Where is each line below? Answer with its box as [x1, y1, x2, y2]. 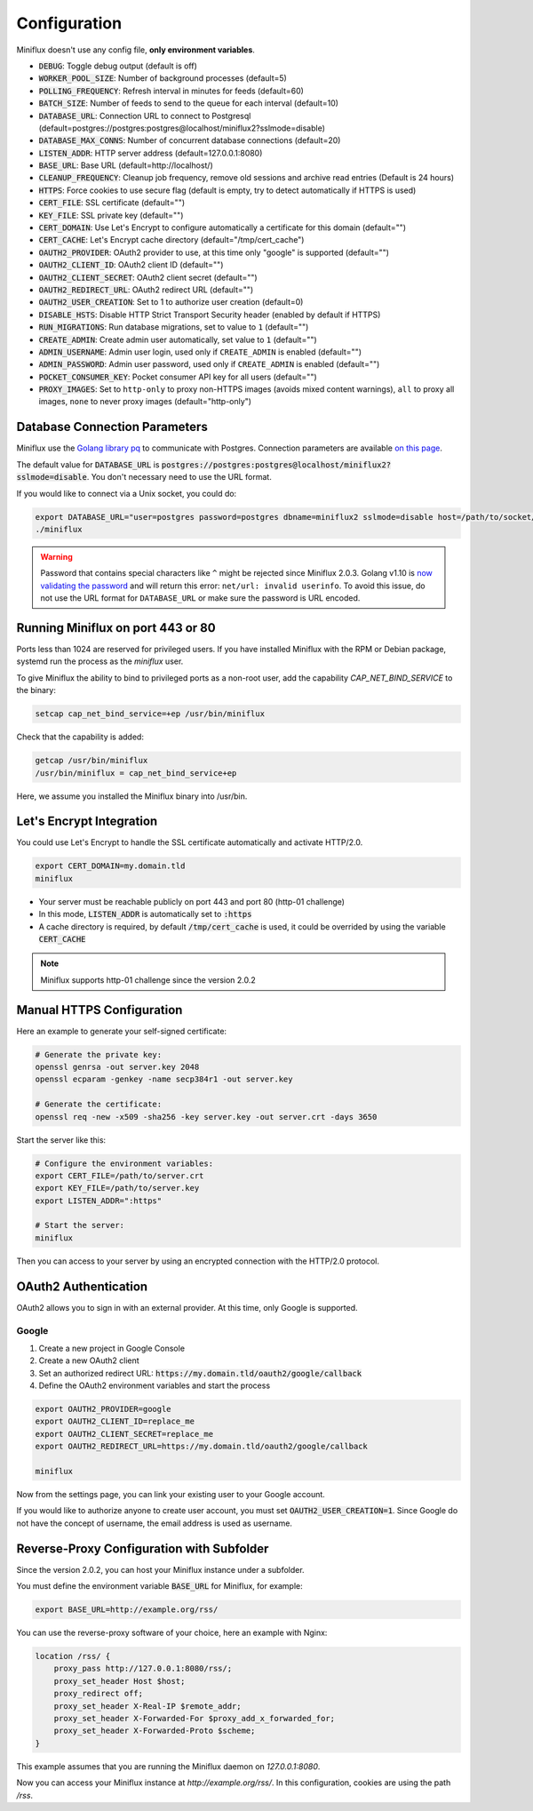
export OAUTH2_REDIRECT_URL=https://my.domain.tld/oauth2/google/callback [35, 1441, 369, 1452]
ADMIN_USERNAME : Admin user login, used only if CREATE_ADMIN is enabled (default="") [38, 347, 362, 357]
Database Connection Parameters [16, 419, 208, 435]
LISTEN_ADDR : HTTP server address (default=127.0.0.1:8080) [38, 148, 263, 158]
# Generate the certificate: [35, 1099, 163, 1110]
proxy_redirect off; [53, 1688, 144, 1699]
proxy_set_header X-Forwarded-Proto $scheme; [53, 1726, 256, 1736]
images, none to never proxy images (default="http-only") [38, 396, 252, 407]
